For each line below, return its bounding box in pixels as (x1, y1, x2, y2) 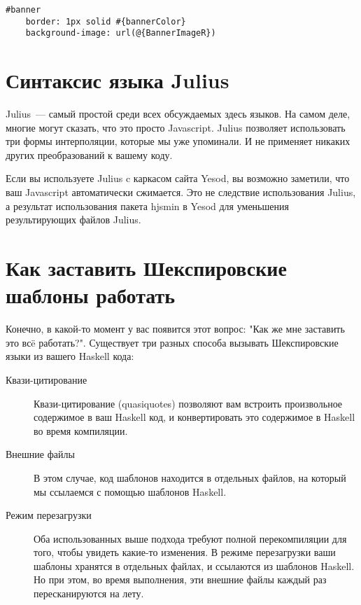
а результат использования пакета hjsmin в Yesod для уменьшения (6, 198, 289, 213)
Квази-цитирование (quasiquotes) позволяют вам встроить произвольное (34, 396, 343, 410)
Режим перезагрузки (6, 508, 92, 522)
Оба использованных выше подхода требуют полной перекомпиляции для (34, 531, 347, 545)
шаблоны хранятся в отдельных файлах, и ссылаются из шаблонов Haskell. (34, 558, 355, 573)
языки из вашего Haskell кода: (6, 349, 134, 363)
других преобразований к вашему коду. (6, 147, 173, 162)
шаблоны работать (6, 281, 176, 310)
